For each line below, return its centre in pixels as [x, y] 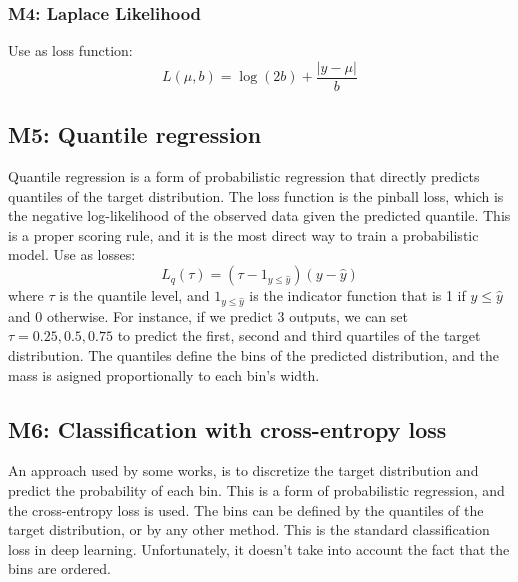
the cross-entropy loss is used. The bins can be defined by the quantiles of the [246, 509]
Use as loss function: [70, 50]
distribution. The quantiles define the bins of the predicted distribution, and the [253, 354]
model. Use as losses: [72, 254]
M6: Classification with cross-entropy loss [227, 428]
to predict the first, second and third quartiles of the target [299, 335]
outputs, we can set [348, 315]
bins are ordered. [59, 568]
